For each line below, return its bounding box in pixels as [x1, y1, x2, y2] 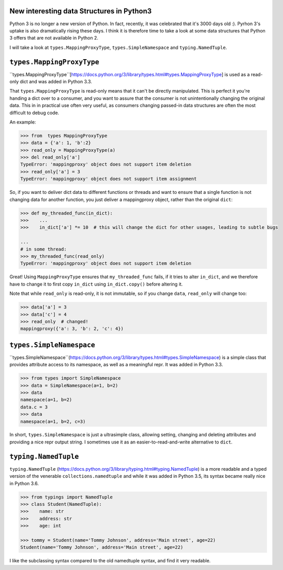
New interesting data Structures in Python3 [9, 7, 152, 15]
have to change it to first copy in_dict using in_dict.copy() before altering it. [9, 281, 183, 287]
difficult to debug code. [9, 110, 59, 116]
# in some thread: [20, 246, 67, 252]
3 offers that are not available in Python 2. [9, 35, 99, 41]
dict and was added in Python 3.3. [20, 78, 92, 84]
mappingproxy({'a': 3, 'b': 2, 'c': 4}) [20, 326, 123, 332]
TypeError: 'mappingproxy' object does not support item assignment [20, 176, 197, 182]
